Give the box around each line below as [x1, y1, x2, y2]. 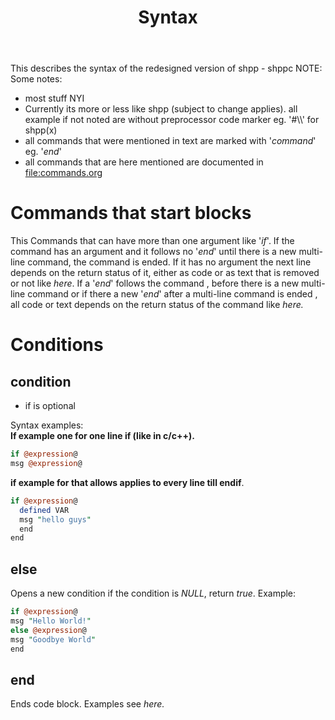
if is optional [24, 400, 76, 412]
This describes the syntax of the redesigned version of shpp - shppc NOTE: [10, 62, 323, 75]
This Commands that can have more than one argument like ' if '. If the [10, 235, 295, 247]
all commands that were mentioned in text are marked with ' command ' [24, 135, 317, 147]
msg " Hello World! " [10, 616, 92, 626]
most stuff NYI [24, 92, 85, 105]
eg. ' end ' [24, 146, 62, 158]
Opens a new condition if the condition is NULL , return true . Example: [10, 587, 297, 600]
